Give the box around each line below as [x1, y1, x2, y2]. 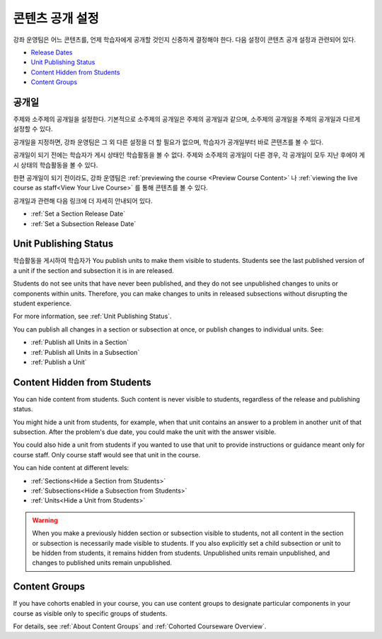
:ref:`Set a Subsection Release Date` [30, 219, 137, 228]
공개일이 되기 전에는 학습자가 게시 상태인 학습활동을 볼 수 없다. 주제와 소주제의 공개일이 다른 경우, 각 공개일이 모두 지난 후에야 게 [13, 151, 366, 159]
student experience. [13, 299, 72, 307]
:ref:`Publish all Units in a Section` [30, 338, 129, 346]
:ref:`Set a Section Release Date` [30, 209, 126, 218]
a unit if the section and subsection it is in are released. [13, 266, 174, 275]
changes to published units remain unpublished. [32, 558, 173, 567]
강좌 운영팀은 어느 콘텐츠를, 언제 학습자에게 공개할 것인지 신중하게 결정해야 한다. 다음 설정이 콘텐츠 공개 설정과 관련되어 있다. [13, 35, 357, 44]
